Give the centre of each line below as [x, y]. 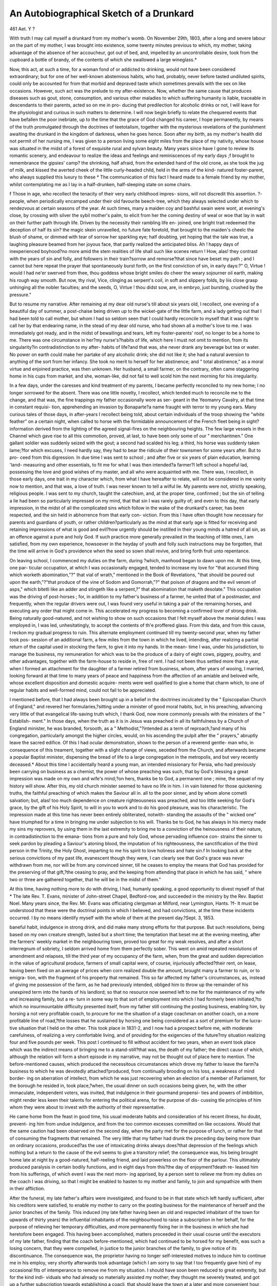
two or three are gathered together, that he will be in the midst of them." [85, 879]
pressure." [21, 294]
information [22, 428]
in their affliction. [27, 1189]
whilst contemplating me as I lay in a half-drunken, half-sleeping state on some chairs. [101, 184]
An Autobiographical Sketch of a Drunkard [102, 13]
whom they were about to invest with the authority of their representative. [87, 1107]
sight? [253, 421]
